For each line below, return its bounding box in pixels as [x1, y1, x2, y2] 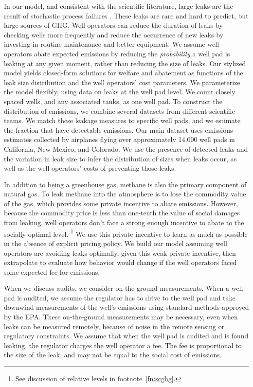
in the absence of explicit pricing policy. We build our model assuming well [4, 238, 227, 248]
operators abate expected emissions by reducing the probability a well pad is [4, 48, 230, 58]
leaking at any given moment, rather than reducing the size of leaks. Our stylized [4, 58, 246, 68]
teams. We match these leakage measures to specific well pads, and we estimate [4, 115, 241, 125]
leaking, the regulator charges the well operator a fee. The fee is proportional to [4, 340, 242, 350]
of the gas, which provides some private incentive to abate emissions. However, [4, 198, 238, 208]
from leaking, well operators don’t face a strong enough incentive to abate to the [4, 217, 244, 228]
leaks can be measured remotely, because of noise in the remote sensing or [4, 321, 225, 331]
